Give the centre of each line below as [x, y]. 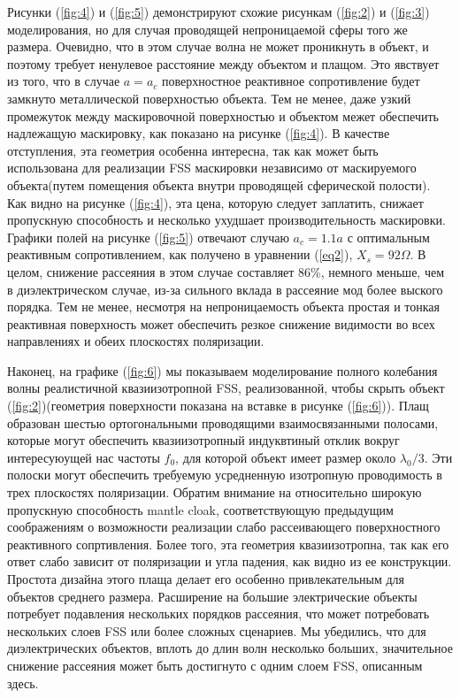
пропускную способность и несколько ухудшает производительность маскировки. [226, 220]
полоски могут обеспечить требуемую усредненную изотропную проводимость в [225, 475]
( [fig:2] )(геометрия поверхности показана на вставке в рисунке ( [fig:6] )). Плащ [218, 406]
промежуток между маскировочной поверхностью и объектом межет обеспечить [223, 115]
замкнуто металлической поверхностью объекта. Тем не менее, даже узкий [209, 98]
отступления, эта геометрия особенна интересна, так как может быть [193, 150]
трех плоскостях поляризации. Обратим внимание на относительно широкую [215, 492]
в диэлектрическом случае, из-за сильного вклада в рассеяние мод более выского [225, 289]
